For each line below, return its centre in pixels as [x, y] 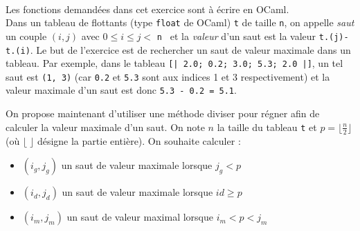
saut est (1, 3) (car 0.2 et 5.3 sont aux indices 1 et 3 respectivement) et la [168, 76]
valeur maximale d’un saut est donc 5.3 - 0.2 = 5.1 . [121, 90]
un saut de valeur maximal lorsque [140, 217]
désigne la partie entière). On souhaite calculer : [139, 140]
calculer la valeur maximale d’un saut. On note [105, 127]
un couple [26, 36]
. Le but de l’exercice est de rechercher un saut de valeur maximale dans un [190, 49]
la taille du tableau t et [267, 127]
